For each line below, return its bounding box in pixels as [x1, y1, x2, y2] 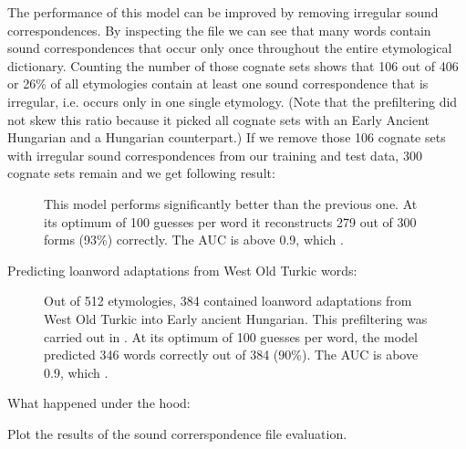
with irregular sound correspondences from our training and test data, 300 [7, 145, 422, 164]
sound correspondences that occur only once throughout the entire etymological [7, 38, 452, 57]
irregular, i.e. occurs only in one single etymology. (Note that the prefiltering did [7, 91, 458, 110]
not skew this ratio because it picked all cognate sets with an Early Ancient [7, 110, 430, 129]
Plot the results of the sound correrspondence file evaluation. [7, 423, 347, 443]
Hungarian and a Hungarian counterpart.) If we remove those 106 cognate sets [7, 128, 446, 147]
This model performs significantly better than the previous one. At [44, 193, 418, 213]
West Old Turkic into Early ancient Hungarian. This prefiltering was [44, 308, 428, 328]
